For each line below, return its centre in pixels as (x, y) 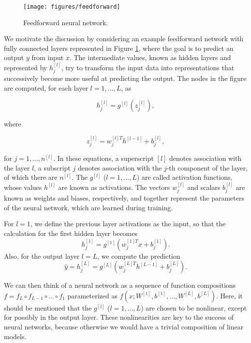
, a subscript (52, 167)
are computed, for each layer (46, 87)
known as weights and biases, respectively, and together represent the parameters (124, 198)
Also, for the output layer (42, 256)
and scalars (204, 187)
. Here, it (229, 295)
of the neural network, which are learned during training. (89, 207)
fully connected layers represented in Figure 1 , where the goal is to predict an (119, 48)
